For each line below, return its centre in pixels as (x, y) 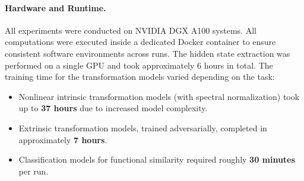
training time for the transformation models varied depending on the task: (140, 77)
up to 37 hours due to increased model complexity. (113, 108)
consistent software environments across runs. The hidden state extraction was (148, 53)
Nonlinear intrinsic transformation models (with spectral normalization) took (159, 96)
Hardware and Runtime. (56, 7)
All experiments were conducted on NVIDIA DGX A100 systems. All (131, 30)
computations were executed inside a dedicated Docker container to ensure (140, 42)
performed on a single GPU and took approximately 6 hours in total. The (139, 65)
